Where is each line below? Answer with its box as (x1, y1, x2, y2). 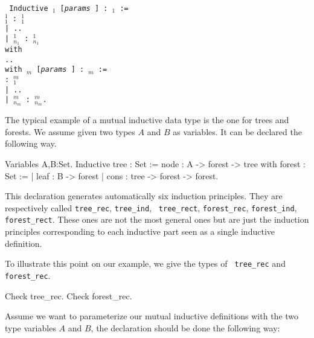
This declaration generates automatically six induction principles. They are (5, 190, 283, 202)
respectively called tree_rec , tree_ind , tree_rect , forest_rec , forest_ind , (5, 201, 297, 214)
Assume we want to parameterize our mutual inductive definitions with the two (5, 310, 299, 322)
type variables (5, 321, 56, 334)
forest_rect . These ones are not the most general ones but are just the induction (5, 213, 309, 226)
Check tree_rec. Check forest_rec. (5, 289, 132, 302)
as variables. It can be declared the (173, 125, 302, 138)
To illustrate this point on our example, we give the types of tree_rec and (5, 257, 286, 270)
